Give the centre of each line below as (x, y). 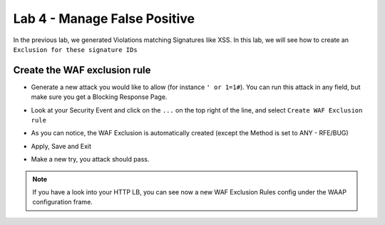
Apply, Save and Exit (61, 146)
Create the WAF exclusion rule (82, 70)
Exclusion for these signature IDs (76, 49)
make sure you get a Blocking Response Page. (99, 97)
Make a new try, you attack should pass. (90, 159)
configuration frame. (62, 202)
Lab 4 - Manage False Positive (104, 19)
